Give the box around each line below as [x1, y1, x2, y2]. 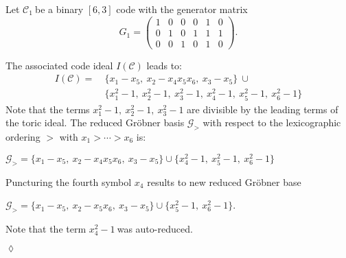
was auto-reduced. [117, 221, 193, 235]
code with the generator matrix [116, 2, 248, 16]
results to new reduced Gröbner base [147, 174, 301, 189]
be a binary [35, 2, 84, 16]
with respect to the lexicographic [203, 115, 341, 130]
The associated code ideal [5, 58, 113, 72]
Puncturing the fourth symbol [5, 174, 132, 189]
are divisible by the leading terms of [187, 102, 338, 116]
